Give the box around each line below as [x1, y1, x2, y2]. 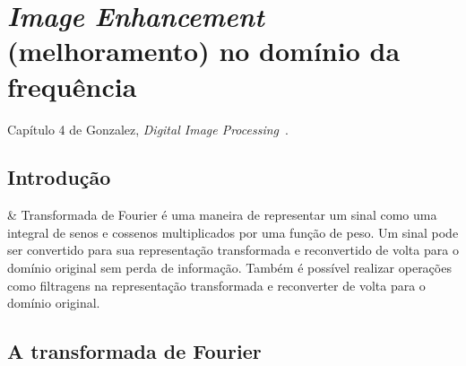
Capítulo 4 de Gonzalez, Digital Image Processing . [7, 119, 289, 138]
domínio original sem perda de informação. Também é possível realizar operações [7, 258, 452, 277]
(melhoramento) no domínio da [7, 32, 401, 69]
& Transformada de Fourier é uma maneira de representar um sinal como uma [7, 205, 437, 224]
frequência [7, 67, 137, 104]
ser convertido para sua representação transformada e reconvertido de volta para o [7, 240, 459, 259]
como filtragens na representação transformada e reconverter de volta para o [7, 275, 426, 294]
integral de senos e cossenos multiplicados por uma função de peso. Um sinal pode [7, 222, 459, 241]
